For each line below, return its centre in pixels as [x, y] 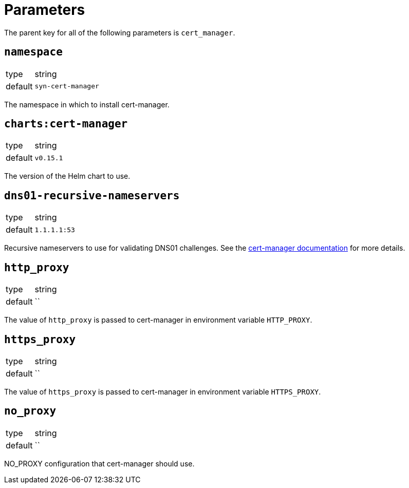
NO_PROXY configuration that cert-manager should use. [99, 463]
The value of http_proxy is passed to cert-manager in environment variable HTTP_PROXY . [158, 320]
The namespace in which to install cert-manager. [87, 104]
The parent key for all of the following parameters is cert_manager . [120, 32]
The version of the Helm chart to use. [67, 176]
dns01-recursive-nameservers [92, 195]
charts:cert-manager [66, 124]
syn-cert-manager [67, 86]
